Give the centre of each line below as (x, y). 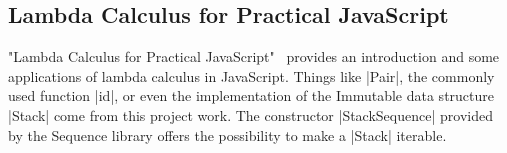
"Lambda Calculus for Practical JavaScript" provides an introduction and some (254, 56)
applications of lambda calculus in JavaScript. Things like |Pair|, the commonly (251, 75)
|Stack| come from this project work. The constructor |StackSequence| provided (250, 114)
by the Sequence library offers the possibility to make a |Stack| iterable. (227, 134)
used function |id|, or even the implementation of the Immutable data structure (251, 95)
